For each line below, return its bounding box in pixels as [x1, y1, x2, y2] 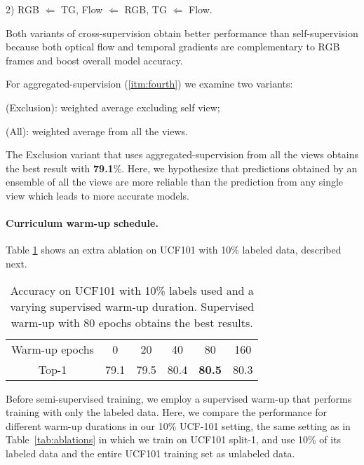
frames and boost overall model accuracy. [6, 53, 183, 67]
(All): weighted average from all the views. [6, 123, 188, 138]
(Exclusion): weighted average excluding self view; [6, 99, 220, 114]
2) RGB [6, 2, 39, 16]
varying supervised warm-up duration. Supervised [10, 298, 255, 314]
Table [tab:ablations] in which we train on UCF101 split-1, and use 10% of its [6, 432, 342, 447]
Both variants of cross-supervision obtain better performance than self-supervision [6, 25, 358, 40]
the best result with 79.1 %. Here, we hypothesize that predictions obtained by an [6, 160, 358, 175]
